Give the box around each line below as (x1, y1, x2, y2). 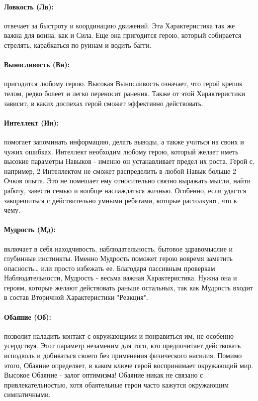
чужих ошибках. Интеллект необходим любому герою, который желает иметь (4, 146, 239, 156)
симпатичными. (4, 389, 51, 400)
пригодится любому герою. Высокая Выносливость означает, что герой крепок (4, 78, 243, 89)
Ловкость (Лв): (4, 1, 54, 11)
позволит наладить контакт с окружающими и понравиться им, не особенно (4, 330, 234, 341)
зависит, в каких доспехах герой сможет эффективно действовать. (4, 98, 203, 108)
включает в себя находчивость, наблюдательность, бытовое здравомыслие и (4, 243, 233, 254)
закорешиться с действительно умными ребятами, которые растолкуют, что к (4, 195, 237, 205)
